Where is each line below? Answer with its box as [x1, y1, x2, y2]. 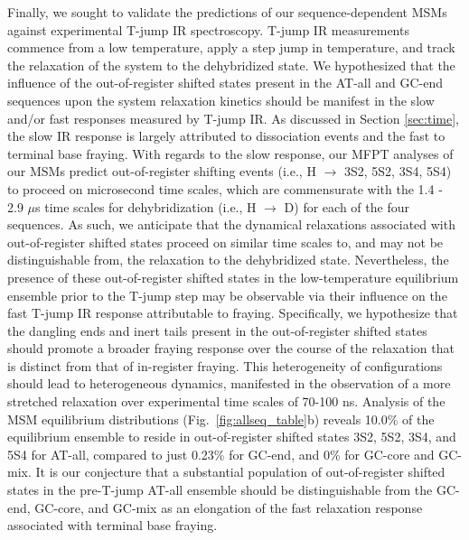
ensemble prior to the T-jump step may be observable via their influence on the [7, 285, 447, 304]
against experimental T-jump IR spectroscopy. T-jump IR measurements [7, 20, 409, 39]
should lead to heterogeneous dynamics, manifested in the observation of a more [7, 374, 451, 393]
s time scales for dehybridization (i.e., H [35, 197, 257, 216]
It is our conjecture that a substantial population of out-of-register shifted [35, 462, 446, 481]
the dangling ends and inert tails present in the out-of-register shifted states [7, 321, 427, 340]
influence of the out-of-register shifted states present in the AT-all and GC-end [7, 73, 444, 92]
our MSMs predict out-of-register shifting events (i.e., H [7, 162, 316, 181]
